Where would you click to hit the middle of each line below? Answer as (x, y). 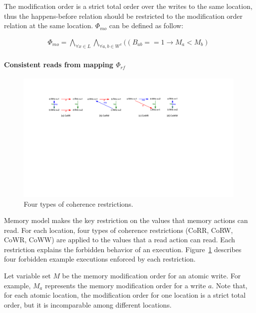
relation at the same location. (49, 25)
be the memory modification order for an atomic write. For (151, 276)
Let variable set (27, 276)
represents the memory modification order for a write (125, 285)
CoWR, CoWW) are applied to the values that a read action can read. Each (120, 240)
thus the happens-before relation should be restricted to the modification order (123, 16)
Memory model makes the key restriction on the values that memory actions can (126, 220)
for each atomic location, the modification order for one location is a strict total (125, 295)
